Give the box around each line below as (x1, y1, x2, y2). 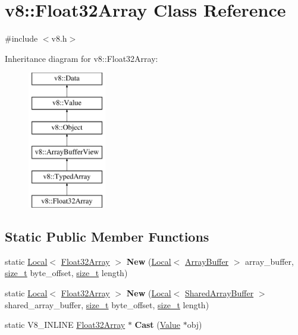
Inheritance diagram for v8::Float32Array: (5, 52, 158, 64)
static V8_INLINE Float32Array (5, 318, 126, 331)
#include (5, 32, 38, 45)
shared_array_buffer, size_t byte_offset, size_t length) (5, 298, 209, 311)
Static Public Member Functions (5, 227, 209, 246)
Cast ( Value (134, 318, 180, 331)
